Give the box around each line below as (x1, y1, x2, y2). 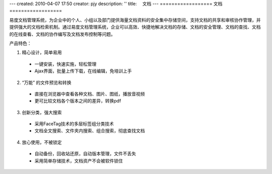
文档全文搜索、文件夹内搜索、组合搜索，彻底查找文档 (34, 128, 145, 134)
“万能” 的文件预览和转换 (22, 79, 72, 85)
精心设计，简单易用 (22, 49, 62, 55)
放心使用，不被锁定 (22, 139, 62, 145)
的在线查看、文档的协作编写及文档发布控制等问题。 (9, 31, 115, 37)
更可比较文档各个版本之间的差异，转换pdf (34, 98, 121, 104)
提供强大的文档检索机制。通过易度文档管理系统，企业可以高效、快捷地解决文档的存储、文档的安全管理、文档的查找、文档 (9, 24, 261, 30)
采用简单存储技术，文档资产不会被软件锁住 (34, 157, 123, 163)
